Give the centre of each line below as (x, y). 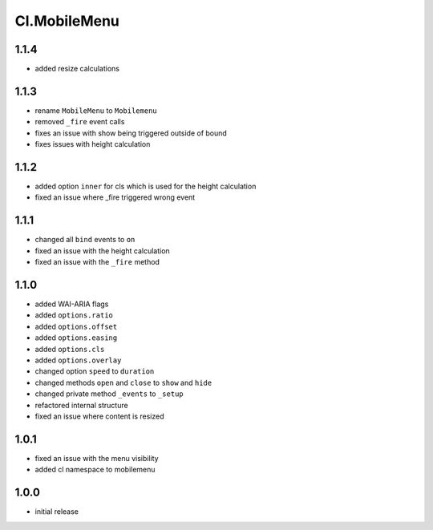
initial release (57, 512)
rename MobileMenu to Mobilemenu (96, 110)
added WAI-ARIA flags (72, 304)
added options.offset (76, 326)
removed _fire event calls (80, 122)
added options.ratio (74, 315)
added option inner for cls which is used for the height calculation (146, 186)
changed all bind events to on (85, 240)
